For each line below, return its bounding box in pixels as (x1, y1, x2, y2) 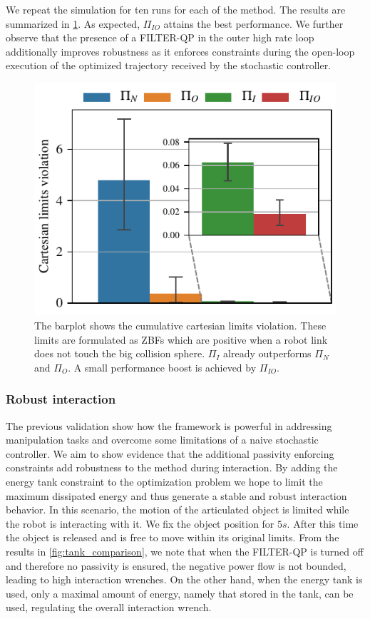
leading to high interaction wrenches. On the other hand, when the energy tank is (6, 572, 363, 587)
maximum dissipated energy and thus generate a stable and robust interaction (6, 488, 347, 503)
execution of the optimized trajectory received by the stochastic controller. (6, 58, 332, 73)
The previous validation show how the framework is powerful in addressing (6, 418, 332, 433)
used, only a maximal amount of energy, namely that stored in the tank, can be (6, 585, 354, 600)
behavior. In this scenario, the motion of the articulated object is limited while (6, 502, 349, 517)
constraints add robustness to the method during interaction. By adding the (6, 460, 338, 475)
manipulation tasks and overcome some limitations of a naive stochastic (6, 432, 319, 447)
